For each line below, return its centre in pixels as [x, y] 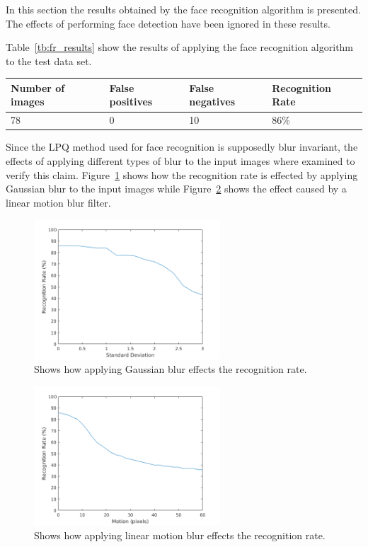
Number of [38, 87]
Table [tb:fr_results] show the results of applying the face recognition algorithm [180, 47]
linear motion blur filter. [58, 202]
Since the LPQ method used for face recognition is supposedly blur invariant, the [182, 147]
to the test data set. [49, 61]
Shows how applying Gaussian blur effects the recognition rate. [171, 369]
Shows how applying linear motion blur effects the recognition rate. [180, 535]
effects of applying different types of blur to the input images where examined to [180, 161]
